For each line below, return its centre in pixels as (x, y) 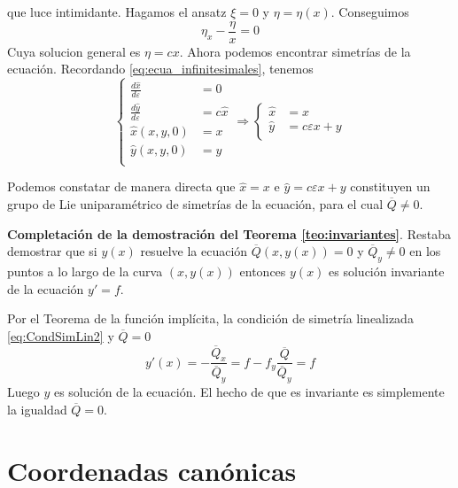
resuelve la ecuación (194, 251)
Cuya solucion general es (74, 51)
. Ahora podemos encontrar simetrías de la (295, 51)
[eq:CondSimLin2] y (61, 335)
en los (425, 251)
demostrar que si (52, 251)
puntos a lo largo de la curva (85, 271)
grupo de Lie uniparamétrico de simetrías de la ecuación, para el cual (195, 203)
